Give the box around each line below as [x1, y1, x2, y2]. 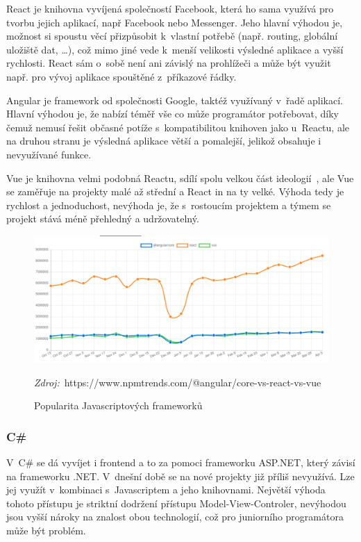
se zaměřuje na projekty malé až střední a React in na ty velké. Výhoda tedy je [6, 184, 344, 199]
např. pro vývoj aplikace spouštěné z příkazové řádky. [6, 69, 237, 83]
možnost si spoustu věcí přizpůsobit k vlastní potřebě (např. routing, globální [6, 28, 338, 43]
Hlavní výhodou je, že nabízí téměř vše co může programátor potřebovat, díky [6, 106, 339, 121]
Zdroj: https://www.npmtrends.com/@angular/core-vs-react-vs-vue [34, 375, 321, 389]
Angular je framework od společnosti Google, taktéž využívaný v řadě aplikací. [6, 92, 343, 107]
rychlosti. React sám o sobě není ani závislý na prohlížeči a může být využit [6, 56, 331, 70]
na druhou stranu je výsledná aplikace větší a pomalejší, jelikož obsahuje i [6, 133, 321, 148]
